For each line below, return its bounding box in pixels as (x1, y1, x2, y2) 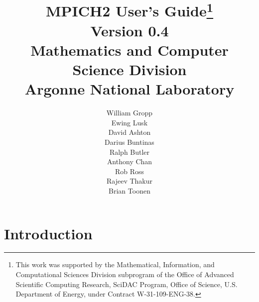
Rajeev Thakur (106, 176, 153, 186)
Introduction (4, 223, 93, 243)
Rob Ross (115, 166, 144, 176)
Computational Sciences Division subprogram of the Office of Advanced (15, 269, 234, 280)
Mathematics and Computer (30, 39, 229, 60)
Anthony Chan (107, 156, 152, 167)
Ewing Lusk (111, 117, 148, 127)
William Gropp (106, 107, 153, 118)
